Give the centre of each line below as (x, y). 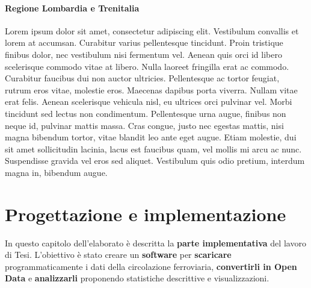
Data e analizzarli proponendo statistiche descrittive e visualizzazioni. (137, 278)
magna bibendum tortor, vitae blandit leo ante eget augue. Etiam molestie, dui (151, 137)
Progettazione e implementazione (146, 214)
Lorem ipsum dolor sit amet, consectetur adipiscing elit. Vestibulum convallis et (152, 30)
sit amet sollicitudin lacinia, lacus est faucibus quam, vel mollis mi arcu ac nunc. (153, 149)
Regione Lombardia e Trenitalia (72, 8)
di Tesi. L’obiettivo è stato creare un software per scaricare (118, 255)
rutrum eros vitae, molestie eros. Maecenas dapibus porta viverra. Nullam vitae (151, 89)
